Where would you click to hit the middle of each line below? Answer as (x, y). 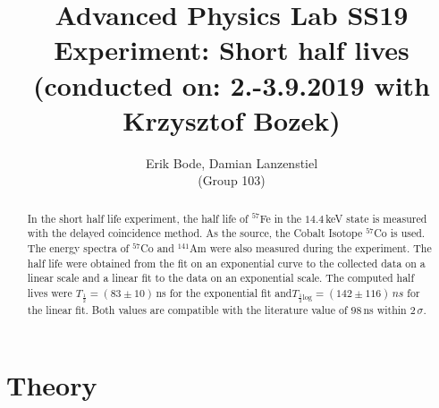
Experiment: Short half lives (232, 50)
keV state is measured (376, 218)
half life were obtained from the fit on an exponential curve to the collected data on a (226, 263)
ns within (385, 310)
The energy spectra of (78, 247)
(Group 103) (232, 180)
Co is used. (400, 233)
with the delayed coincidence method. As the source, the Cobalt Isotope (195, 233)
